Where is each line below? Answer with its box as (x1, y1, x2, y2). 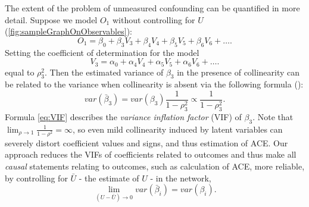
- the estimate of (79, 171, 139, 184)
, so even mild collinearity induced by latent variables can (73, 123, 283, 135)
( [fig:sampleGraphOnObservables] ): (5, 25, 132, 37)
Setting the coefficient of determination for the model (5, 46, 199, 58)
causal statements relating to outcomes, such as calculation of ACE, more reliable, (5, 160, 305, 172)
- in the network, (150, 171, 211, 184)
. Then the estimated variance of (45, 65, 164, 78)
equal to (5, 65, 35, 78)
